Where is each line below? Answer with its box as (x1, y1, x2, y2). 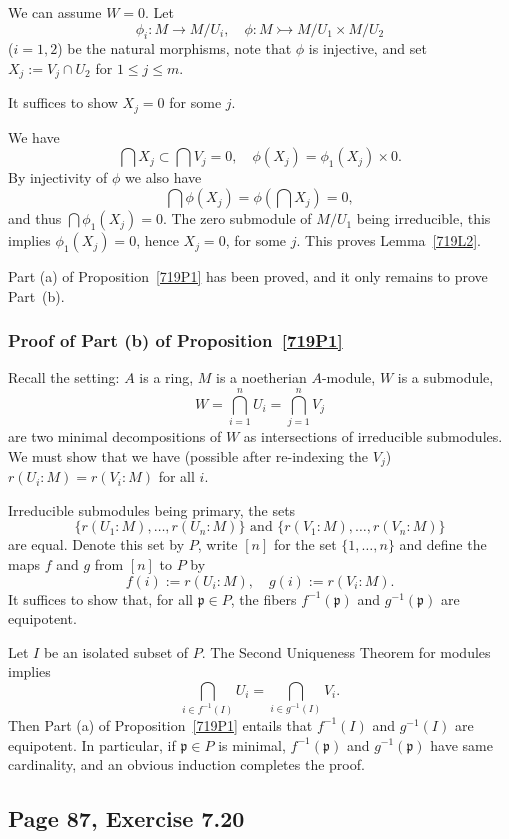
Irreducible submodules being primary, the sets (8, 499, 296, 520)
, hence (136, 230, 179, 251)
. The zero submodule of (162, 208, 312, 229)
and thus (8, 208, 62, 229)
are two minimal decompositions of (8, 426, 222, 447)
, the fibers (230, 588, 297, 609)
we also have (125, 167, 202, 188)
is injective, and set (308, 38, 427, 59)
